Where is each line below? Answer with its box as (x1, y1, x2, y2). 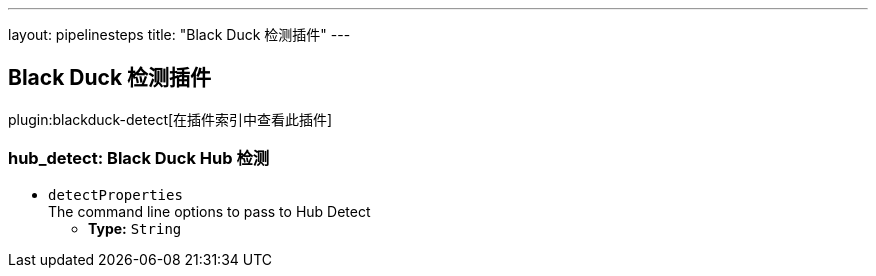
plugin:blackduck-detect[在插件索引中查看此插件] (8, 110, 333, 128)
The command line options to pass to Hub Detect (48, 202, 371, 220)
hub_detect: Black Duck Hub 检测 (8, 148, 270, 169)
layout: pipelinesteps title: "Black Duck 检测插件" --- (8, 26, 351, 43)
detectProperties (48, 186, 183, 203)
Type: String (88, 219, 182, 237)
